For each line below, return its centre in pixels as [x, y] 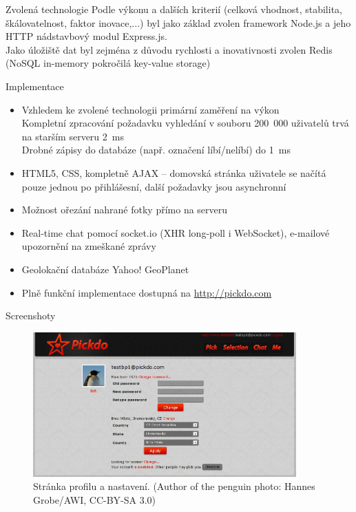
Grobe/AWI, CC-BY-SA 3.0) [95, 499]
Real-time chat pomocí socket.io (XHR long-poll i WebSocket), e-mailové [176, 232]
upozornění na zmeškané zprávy [89, 246]
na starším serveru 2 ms [73, 136]
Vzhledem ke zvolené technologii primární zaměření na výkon [150, 109]
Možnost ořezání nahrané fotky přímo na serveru [125, 210]
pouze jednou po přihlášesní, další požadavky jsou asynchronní [154, 186]
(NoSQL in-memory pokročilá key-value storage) [108, 63]
